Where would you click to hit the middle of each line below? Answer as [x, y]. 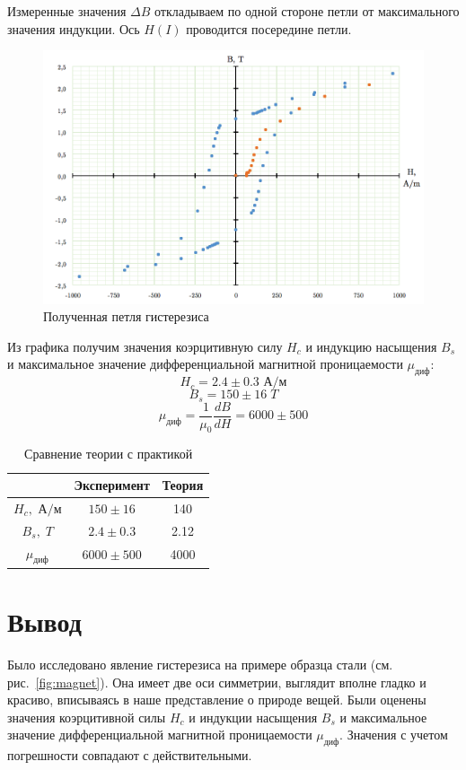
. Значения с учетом [394, 735]
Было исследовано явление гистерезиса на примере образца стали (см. [200, 664]
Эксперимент [112, 485]
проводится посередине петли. [269, 28]
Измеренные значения [67, 11]
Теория [183, 485]
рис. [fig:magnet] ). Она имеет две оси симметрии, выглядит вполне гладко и [217, 682]
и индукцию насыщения [371, 346]
